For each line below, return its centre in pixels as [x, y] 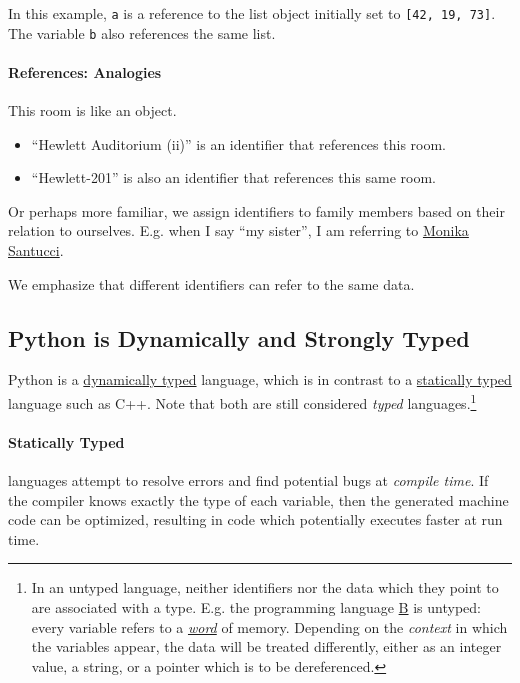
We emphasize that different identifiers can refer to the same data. [211, 283]
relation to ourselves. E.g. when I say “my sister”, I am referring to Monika [238, 230]
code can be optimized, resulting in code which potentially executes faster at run [255, 519]
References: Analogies [85, 71]
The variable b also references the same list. [142, 32]
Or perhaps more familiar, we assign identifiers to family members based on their [256, 210]
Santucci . [36, 250]
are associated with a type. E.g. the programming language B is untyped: [256, 607]
